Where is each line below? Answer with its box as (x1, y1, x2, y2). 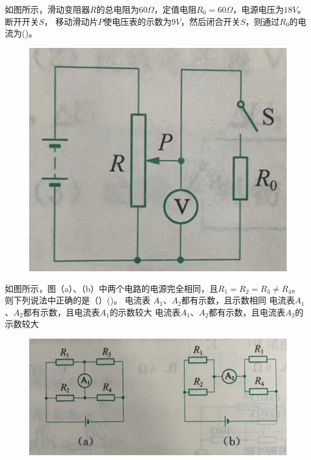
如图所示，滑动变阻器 (5, 3, 90, 15)
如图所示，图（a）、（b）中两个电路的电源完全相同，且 (5, 282, 218, 294)
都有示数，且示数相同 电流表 (181, 294, 295, 306)
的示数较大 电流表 (109, 305, 181, 318)
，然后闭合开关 (180, 15, 241, 27)
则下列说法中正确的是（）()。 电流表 (5, 294, 151, 306)
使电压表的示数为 (103, 15, 172, 27)
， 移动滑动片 (44, 15, 98, 27)
